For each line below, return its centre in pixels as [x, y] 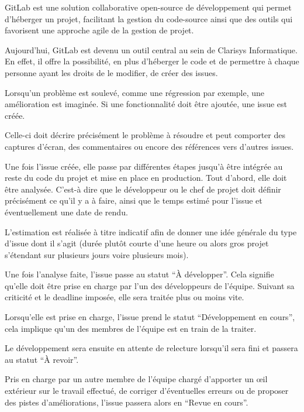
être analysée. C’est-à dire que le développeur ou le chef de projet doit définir [143, 189]
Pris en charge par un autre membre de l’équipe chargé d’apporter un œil [136, 379]
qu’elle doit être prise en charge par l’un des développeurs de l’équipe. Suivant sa [150, 285]
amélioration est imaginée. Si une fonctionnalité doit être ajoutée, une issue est [146, 104]
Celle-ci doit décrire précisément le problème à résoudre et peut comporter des [145, 135]
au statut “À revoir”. [42, 359]
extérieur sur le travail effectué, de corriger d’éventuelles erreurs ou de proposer [147, 391]
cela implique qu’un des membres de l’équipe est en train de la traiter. [131, 328]
